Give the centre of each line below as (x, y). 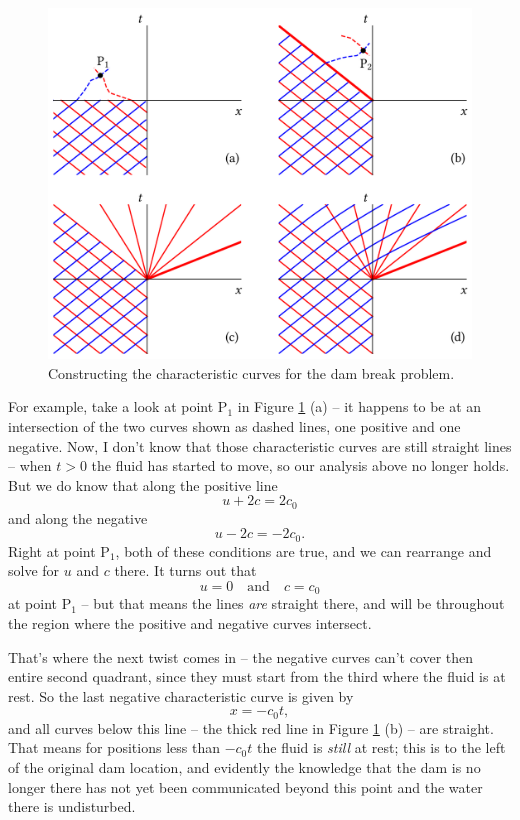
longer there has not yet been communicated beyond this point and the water (245, 786)
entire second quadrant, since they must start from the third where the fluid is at (257, 676)
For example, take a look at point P (118, 406)
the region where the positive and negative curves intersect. (190, 623)
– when (30, 465)
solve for (34, 570)
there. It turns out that (185, 570)
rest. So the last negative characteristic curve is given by (181, 695)
